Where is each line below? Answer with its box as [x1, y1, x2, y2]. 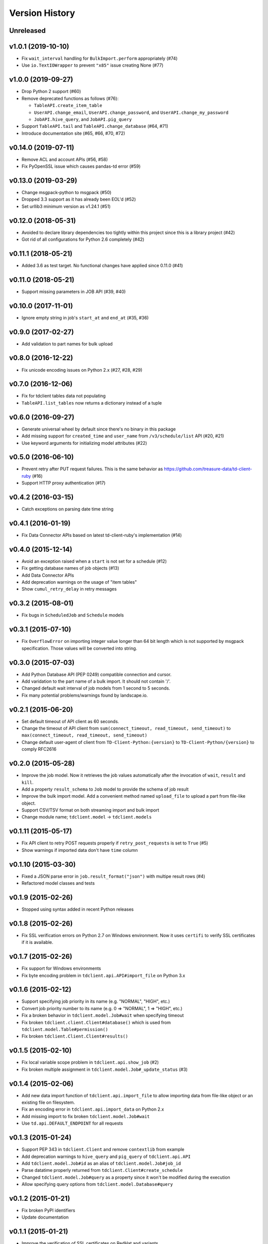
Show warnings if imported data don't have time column [21, 847, 138, 853]
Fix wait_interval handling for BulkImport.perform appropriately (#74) [21, 55, 178, 62]
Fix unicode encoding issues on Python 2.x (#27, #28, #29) [21, 367, 142, 373]
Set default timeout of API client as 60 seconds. [21, 718, 119, 724]
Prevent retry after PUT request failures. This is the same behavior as [21, 466, 163, 472]
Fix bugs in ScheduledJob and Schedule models [21, 612, 124, 618]
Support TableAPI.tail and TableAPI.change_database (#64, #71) [21, 123, 169, 129]
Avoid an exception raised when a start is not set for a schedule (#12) [21, 558, 167, 564]
